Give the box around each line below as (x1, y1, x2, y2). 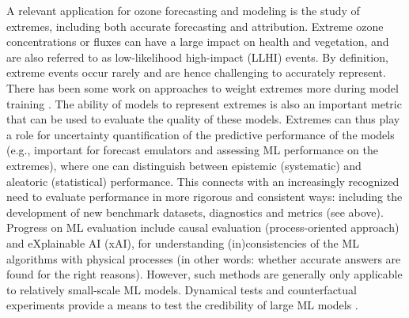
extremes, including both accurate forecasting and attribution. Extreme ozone (6, 17, 384, 34)
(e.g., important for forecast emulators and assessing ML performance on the (6, 142, 378, 158)
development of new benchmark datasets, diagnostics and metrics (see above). (6, 203, 384, 220)
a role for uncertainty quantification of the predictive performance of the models (6, 126, 395, 142)
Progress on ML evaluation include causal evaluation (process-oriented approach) (6, 219, 400, 236)
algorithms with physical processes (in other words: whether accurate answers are (6, 250, 401, 267)
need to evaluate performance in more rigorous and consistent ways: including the (6, 188, 403, 205)
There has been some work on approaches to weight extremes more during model (6, 79, 399, 96)
